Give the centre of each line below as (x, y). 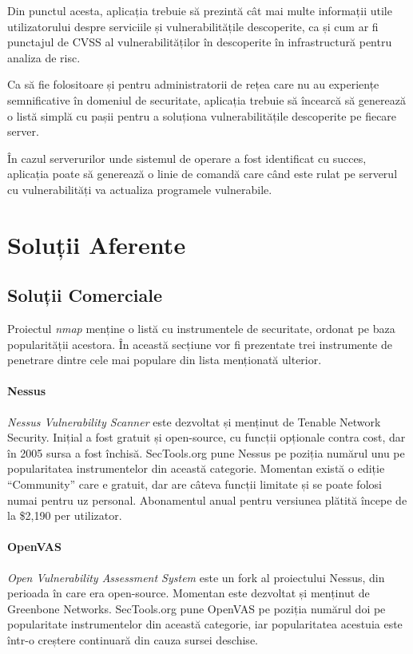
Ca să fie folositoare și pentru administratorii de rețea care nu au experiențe (193, 84)
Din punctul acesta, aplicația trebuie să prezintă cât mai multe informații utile (200, 10)
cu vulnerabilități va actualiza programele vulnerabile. (140, 189)
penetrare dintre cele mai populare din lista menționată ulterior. (165, 360)
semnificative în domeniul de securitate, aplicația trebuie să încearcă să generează (206, 99)
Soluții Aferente (97, 244)
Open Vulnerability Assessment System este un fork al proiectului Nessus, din (196, 577)
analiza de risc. (44, 57)
